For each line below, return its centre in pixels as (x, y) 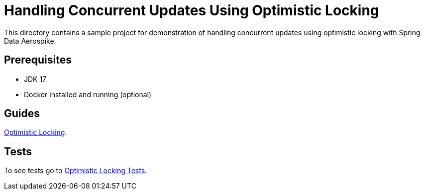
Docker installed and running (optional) (88, 94)
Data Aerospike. (30, 41)
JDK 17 (35, 79)
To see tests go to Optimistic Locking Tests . (76, 171)
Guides (22, 114)
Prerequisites (38, 60)
